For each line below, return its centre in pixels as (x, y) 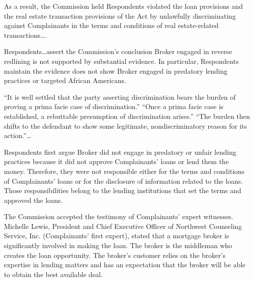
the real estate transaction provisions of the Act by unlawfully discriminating (120, 15)
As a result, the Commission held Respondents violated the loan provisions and (124, 6)
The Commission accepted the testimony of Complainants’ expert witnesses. (119, 216)
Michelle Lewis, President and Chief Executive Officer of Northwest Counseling (123, 226)
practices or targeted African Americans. (65, 80)
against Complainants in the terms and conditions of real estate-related (111, 25)
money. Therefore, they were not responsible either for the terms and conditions (124, 171)
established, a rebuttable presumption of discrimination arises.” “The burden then (127, 116)
